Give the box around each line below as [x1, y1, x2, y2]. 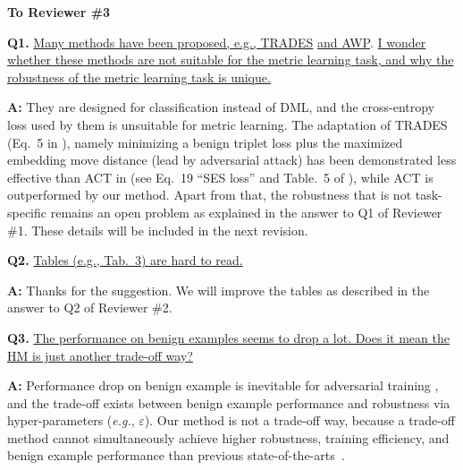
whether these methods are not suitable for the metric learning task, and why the [7, 50, 454, 69]
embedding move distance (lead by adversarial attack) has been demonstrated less [7, 150, 457, 169]
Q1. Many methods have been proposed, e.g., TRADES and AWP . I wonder [7, 32, 426, 51]
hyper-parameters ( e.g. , [7, 411, 135, 430]
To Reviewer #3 [7, 3, 111, 21]
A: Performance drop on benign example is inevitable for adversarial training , [7, 376, 439, 395]
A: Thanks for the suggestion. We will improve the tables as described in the [7, 280, 430, 299]
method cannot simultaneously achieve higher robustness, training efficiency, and [7, 428, 450, 447]
